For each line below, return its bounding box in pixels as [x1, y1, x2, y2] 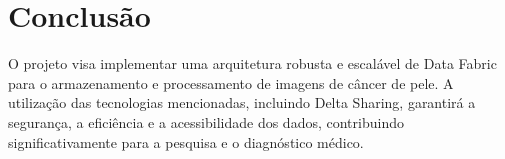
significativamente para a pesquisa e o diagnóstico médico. [8, 131, 364, 152]
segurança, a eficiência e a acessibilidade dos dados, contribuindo [8, 111, 404, 132]
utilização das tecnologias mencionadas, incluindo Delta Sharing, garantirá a [8, 92, 476, 113]
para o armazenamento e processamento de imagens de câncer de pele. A [8, 72, 454, 93]
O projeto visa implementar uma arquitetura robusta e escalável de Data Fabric [8, 53, 497, 74]
